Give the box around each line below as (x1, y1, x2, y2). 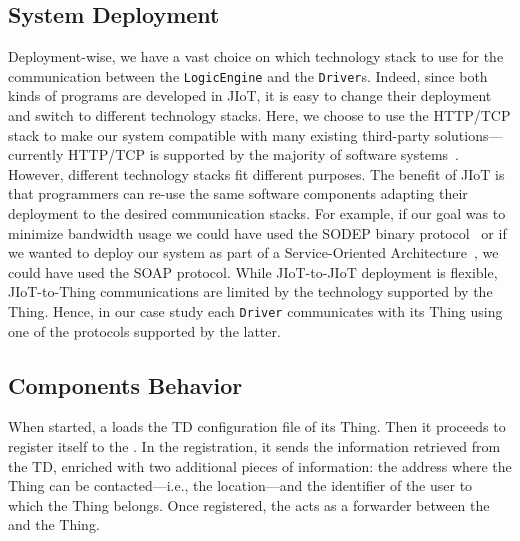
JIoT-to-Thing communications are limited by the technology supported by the (8, 281, 493, 302)
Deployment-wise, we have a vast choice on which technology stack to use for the (8, 46, 504, 67)
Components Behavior (8, 369, 243, 400)
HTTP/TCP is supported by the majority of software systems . (67, 144, 459, 165)
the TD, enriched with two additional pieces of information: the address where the (8, 455, 512, 476)
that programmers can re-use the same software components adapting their (8, 183, 468, 204)
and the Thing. (8, 514, 100, 535)
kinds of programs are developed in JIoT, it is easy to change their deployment (8, 85, 492, 106)
